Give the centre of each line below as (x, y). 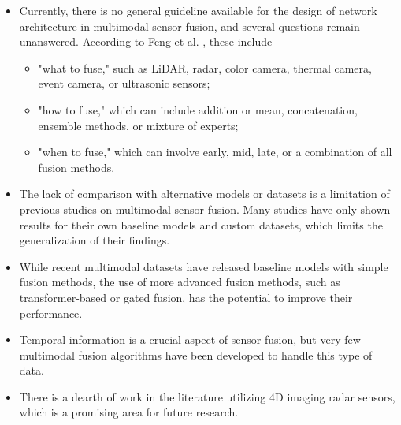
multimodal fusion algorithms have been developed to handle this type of (196, 354)
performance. (51, 313)
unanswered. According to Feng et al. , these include (146, 41)
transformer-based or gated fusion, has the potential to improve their (186, 297)
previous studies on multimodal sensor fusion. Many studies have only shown (205, 209)
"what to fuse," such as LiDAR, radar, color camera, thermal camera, (205, 67)
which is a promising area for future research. (129, 412)
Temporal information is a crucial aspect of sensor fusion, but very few (190, 339)
